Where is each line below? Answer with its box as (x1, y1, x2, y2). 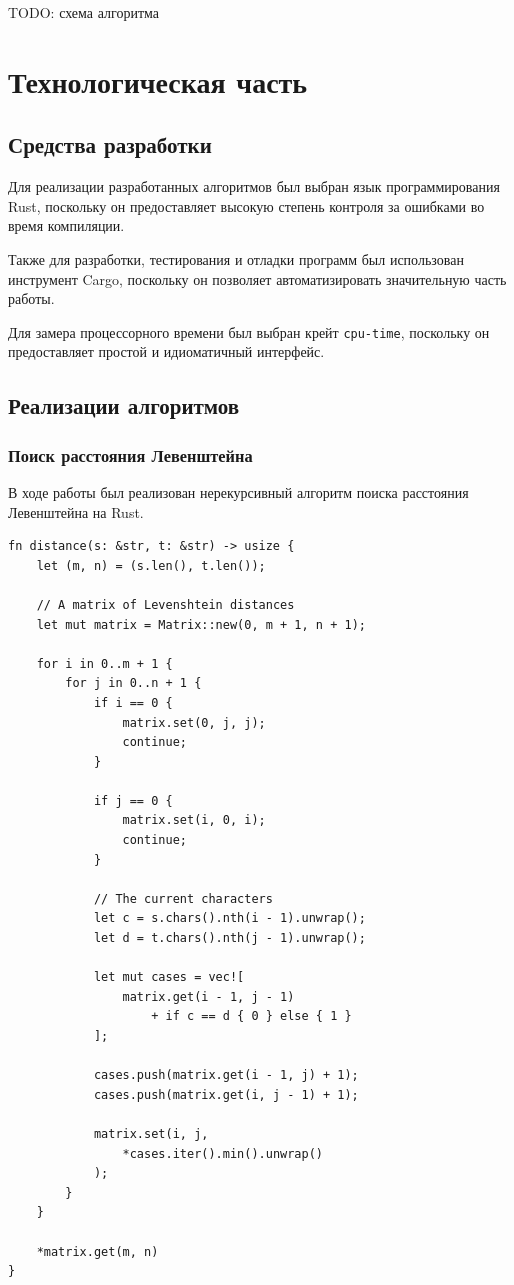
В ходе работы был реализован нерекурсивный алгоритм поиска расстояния (8, 481, 469, 502)
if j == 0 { (93, 793, 173, 808)
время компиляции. (8, 215, 125, 236)
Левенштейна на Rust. (8, 501, 144, 522)
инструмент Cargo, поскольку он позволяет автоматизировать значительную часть (8, 268, 507, 289)
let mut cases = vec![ (93, 970, 245, 985)
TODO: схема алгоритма (8, 2, 159, 22)
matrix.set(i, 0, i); (122, 813, 266, 828)
